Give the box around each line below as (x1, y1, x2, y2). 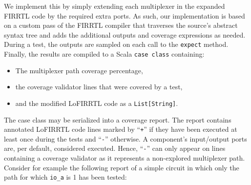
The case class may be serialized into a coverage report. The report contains (4, 114, 231, 124)
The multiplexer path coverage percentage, (15, 65, 143, 75)
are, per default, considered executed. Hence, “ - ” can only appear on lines (4, 143, 226, 153)
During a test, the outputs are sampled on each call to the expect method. (4, 39, 229, 49)
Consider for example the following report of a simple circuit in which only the (4, 162, 239, 172)
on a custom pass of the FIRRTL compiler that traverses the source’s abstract (4, 20, 238, 30)
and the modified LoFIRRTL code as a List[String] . (15, 98, 178, 108)
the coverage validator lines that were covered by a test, (15, 82, 183, 92)
